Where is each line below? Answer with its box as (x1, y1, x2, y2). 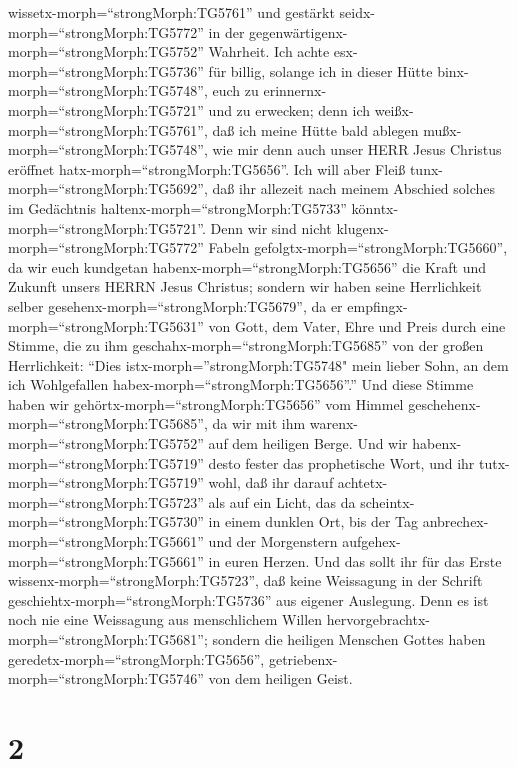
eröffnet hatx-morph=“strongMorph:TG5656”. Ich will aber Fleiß (8, 158, 406, 179)
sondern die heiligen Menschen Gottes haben (212, 629, 486, 649)
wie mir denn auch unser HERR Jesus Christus (212, 139, 502, 160)
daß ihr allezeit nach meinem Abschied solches (212, 178, 496, 199)
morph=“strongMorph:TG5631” (8, 315, 204, 336)
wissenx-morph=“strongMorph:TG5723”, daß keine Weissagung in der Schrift (8, 570, 483, 591)
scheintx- (360, 491, 415, 512)
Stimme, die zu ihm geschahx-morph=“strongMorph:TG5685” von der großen (8, 335, 484, 356)
